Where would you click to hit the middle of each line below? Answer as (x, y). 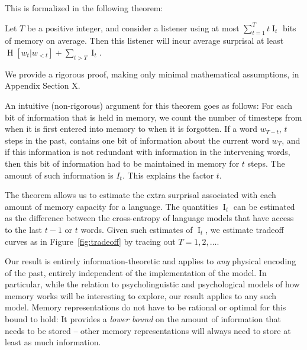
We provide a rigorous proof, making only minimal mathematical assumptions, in (152, 74)
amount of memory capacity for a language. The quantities (112, 206)
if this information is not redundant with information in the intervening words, (148, 152)
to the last (24, 229)
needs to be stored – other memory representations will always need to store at (148, 330)
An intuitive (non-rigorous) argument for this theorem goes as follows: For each (149, 105)
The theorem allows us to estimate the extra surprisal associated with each (140, 195)
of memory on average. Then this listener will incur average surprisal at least (144, 40)
